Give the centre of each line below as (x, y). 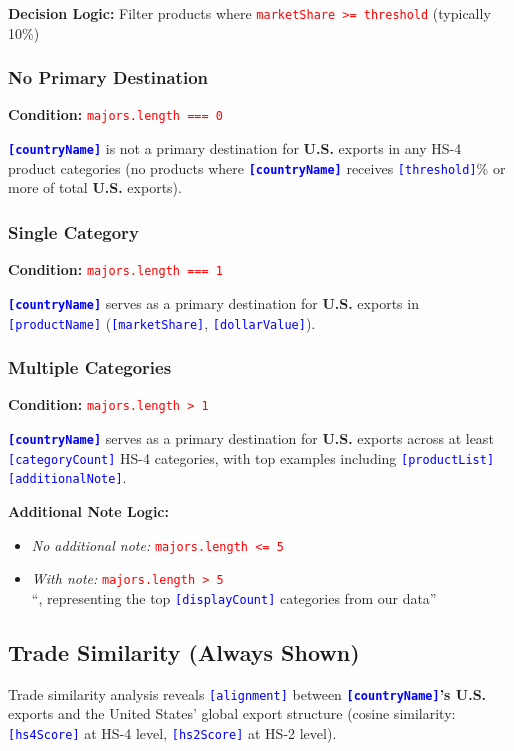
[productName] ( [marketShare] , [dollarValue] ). (162, 322)
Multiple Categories (90, 367)
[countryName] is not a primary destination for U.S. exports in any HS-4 (235, 148)
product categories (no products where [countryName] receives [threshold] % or (257, 167)
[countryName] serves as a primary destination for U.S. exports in (213, 302)
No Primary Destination (108, 77)
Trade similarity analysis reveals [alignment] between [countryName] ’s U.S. (247, 693)
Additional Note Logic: (88, 511)
